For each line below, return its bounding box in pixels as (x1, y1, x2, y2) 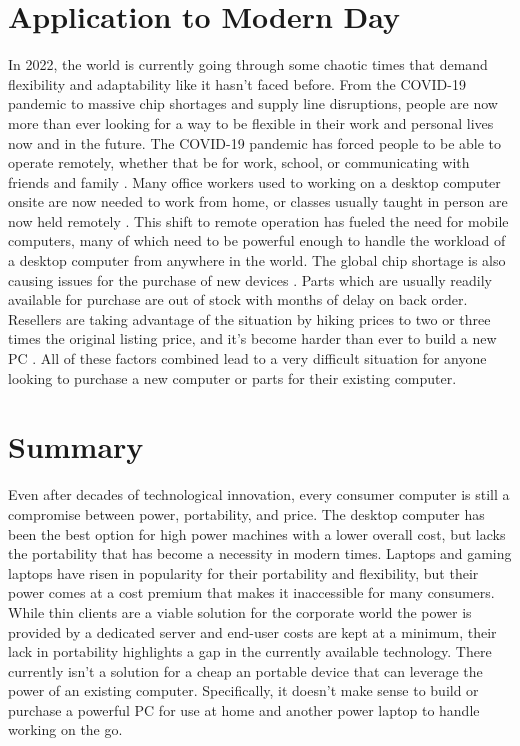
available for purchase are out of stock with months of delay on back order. (8, 289, 468, 310)
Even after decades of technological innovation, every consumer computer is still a (8, 484, 510, 505)
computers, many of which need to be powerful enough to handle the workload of (8, 230, 506, 251)
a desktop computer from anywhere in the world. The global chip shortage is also (8, 250, 506, 271)
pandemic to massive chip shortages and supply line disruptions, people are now (8, 93, 498, 114)
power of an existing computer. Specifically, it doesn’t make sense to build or (8, 680, 479, 701)
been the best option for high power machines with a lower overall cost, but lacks (8, 523, 506, 544)
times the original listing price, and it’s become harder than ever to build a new (8, 328, 497, 349)
